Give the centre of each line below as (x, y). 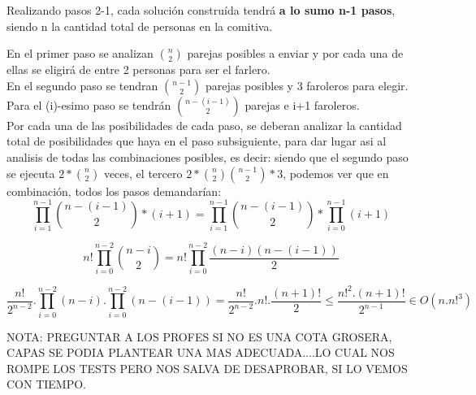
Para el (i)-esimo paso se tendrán (89, 104)
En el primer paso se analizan (80, 53)
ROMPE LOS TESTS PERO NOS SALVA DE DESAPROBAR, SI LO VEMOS (207, 368)
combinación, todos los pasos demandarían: (114, 191)
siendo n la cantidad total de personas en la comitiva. (140, 26)
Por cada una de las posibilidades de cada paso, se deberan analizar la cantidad (204, 125)
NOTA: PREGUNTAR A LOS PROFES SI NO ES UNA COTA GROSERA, (199, 336)
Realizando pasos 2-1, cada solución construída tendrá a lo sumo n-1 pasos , (201, 10)
